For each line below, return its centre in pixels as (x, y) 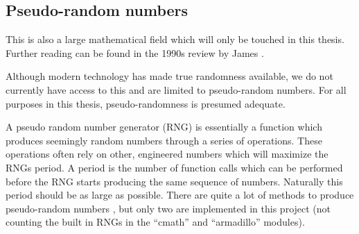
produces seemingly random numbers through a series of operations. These (164, 140)
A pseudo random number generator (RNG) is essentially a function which (164, 127)
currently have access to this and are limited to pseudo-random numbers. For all (176, 89)
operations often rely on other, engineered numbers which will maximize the (167, 154)
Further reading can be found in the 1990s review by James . (135, 52)
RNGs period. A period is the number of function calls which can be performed (174, 167)
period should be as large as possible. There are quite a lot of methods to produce (180, 195)
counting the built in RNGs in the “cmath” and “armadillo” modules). (155, 222)
